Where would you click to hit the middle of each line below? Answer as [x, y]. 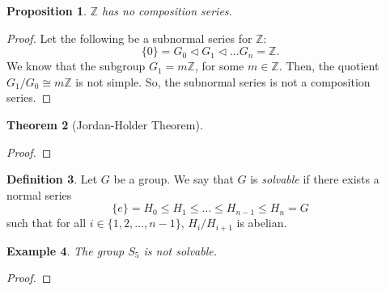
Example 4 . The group [66, 250]
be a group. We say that [174, 179]
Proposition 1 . [47, 11]
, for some [219, 66]
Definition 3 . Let [52, 179]
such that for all [47, 223]
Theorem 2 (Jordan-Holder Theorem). [105, 124]
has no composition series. [167, 11]
